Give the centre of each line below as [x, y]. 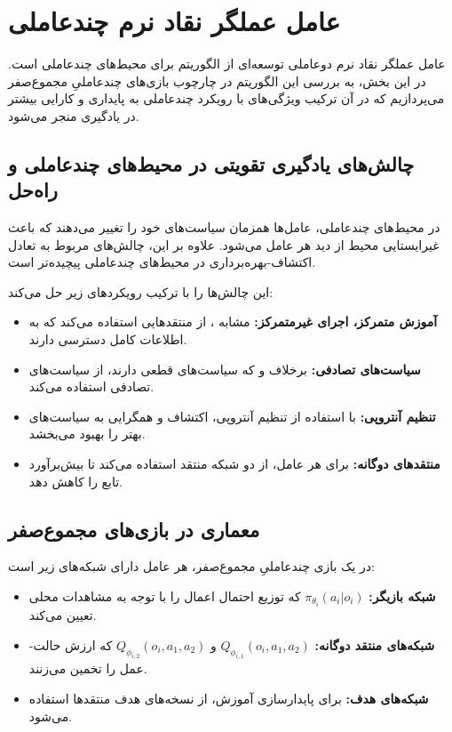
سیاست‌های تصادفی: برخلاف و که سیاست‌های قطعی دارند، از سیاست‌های [225, 369]
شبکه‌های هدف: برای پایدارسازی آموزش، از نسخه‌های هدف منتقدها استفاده [229, 699]
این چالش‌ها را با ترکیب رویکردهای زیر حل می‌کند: [141, 291]
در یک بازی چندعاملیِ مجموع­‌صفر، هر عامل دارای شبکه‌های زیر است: [192, 566]
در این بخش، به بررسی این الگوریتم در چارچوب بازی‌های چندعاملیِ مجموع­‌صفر [217, 80]
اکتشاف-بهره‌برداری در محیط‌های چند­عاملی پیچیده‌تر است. [162, 262]
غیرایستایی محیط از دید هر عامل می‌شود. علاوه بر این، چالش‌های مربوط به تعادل [224, 244]
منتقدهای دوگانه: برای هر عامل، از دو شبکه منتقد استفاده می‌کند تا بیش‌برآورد [234, 464]
